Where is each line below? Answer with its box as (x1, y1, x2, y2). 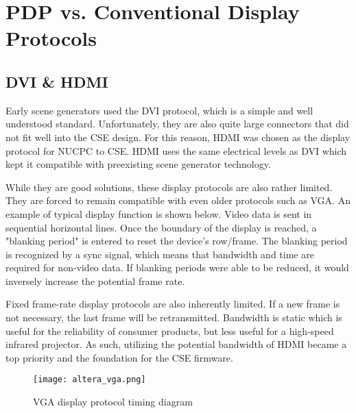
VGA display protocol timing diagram (33, 395, 193, 409)
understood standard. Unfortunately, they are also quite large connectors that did (5, 116, 349, 131)
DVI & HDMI (5, 71, 108, 92)
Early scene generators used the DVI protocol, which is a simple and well (5, 103, 313, 117)
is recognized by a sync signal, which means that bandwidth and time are (5, 247, 314, 261)
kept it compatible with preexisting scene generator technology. (5, 157, 271, 171)
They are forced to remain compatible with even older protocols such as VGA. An (5, 193, 351, 208)
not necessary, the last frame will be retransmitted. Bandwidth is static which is (5, 310, 342, 325)
